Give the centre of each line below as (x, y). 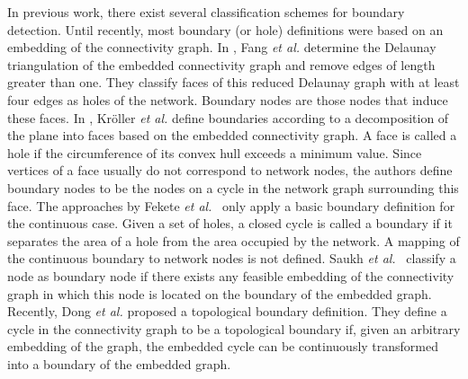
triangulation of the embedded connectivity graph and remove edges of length (221, 64)
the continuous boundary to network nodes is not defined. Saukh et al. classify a (232, 258)
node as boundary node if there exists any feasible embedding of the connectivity (231, 275)
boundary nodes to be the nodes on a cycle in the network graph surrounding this (233, 187)
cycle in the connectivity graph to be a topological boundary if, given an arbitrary (234, 328)
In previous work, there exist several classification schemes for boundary (206, 12)
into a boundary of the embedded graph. (119, 363)
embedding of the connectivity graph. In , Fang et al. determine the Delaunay (222, 47)
